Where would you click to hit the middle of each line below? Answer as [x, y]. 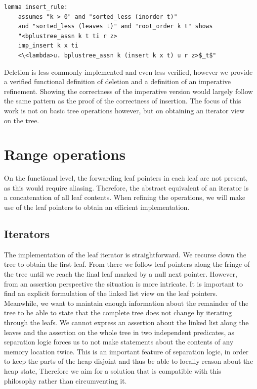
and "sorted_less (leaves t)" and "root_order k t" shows [115, 26]
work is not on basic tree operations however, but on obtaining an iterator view [124, 110]
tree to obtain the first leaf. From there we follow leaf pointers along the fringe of [127, 264]
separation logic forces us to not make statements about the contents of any [119, 342]
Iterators [27, 234]
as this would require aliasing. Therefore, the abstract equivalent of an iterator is [126, 187]
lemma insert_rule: [36, 7]
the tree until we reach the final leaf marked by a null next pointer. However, [121, 274]
